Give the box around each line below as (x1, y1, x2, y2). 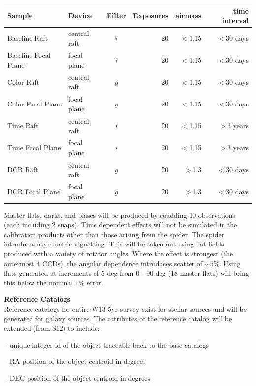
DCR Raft (7, 164, 38, 175)
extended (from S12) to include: (4, 323, 100, 333)
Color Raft (7, 76, 40, 87)
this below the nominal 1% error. (4, 277, 103, 287)
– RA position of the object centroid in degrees (4, 356, 146, 366)
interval (222, 15, 249, 26)
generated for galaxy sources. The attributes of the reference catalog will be (4, 313, 232, 323)
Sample (7, 10, 32, 21)
